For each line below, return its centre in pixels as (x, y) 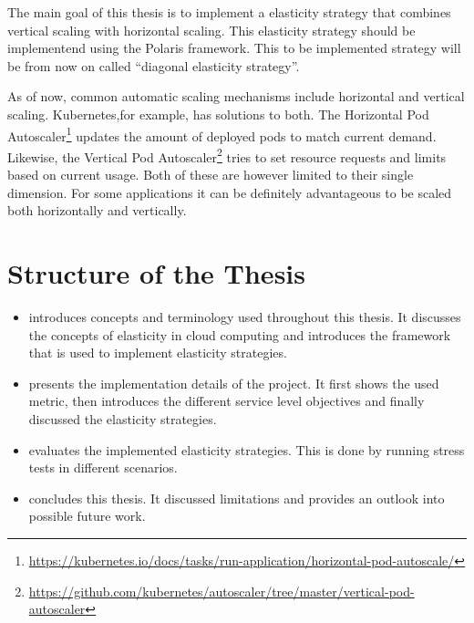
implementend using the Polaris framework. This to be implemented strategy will (234, 48)
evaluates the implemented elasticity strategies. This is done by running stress (247, 449)
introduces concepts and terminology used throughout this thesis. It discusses (245, 316)
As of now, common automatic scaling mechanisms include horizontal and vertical (236, 96)
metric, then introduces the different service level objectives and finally (227, 401)
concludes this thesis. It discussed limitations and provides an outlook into (237, 498)
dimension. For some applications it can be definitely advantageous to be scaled (230, 192)
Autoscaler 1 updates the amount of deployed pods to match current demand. (222, 134)
